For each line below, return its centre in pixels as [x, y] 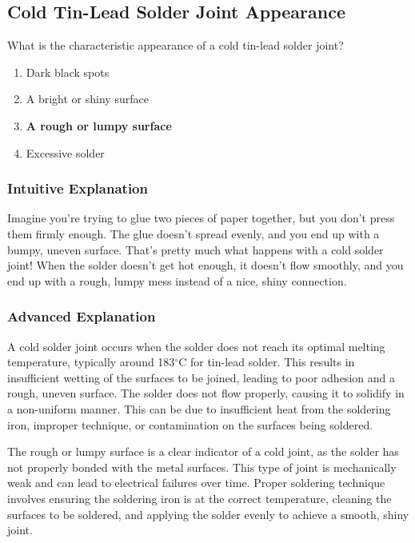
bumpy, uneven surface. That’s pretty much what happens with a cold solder [196, 249]
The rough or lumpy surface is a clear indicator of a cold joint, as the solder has [203, 451]
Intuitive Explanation [78, 188]
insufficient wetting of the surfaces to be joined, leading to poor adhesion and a [201, 377]
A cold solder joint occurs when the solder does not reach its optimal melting [196, 346]
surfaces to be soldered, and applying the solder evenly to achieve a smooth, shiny [208, 514]
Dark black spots [68, 72]
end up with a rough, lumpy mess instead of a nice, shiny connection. [177, 280]
